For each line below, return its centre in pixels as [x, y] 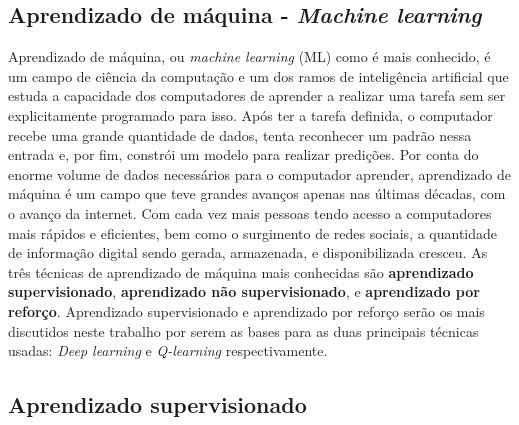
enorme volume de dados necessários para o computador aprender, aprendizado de [260, 173]
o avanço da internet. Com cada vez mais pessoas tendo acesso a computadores [250, 212]
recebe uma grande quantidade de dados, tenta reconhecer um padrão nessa [240, 134]
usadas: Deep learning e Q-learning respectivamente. [168, 350]
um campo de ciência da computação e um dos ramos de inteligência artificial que [258, 75]
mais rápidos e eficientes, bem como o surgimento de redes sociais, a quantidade [253, 232]
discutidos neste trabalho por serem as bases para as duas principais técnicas [243, 330]
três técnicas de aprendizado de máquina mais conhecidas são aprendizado [241, 271]
